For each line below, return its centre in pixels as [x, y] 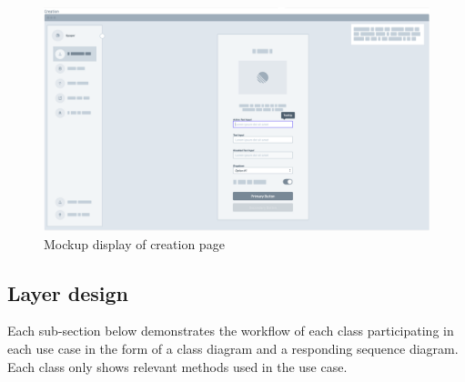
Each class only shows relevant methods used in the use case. [177, 366]
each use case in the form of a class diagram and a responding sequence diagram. [233, 348]
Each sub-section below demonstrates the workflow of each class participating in [231, 331]
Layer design [68, 292]
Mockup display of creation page [134, 243]
